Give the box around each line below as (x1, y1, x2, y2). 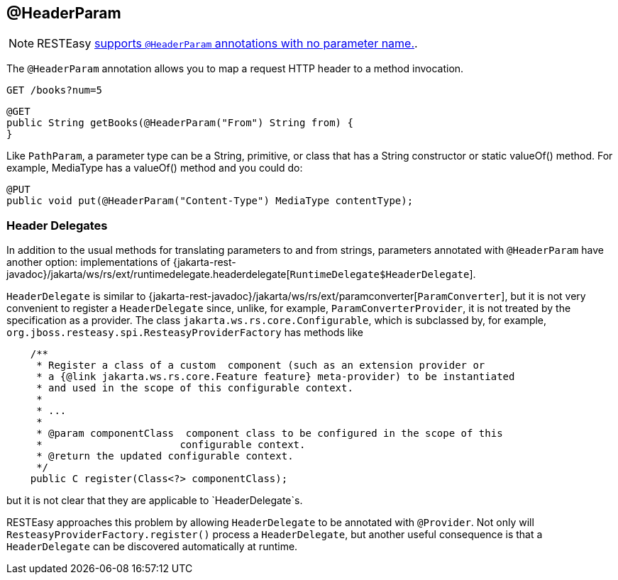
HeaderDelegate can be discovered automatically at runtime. (6, 540, 298, 553)
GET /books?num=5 (6, 84, 102, 96)
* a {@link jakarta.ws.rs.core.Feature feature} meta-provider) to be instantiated (36, 371, 515, 383)
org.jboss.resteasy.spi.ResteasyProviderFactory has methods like (6, 326, 364, 339)
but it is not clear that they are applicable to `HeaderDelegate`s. (6, 494, 303, 507)
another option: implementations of (6, 256, 170, 269)
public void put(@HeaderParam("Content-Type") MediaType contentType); (6, 195, 414, 207)
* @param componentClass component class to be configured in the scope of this (36, 428, 503, 440)
